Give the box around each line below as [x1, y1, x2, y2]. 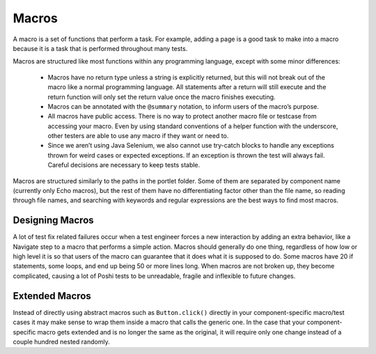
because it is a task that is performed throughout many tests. [13, 44, 188, 52]
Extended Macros [13, 290, 92, 302]
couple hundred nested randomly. [13, 337, 111, 346]
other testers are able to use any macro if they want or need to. [47, 132, 229, 140]
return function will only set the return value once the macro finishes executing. [47, 93, 276, 101]
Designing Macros [13, 215, 94, 226]
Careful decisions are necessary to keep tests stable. [47, 161, 201, 169]
